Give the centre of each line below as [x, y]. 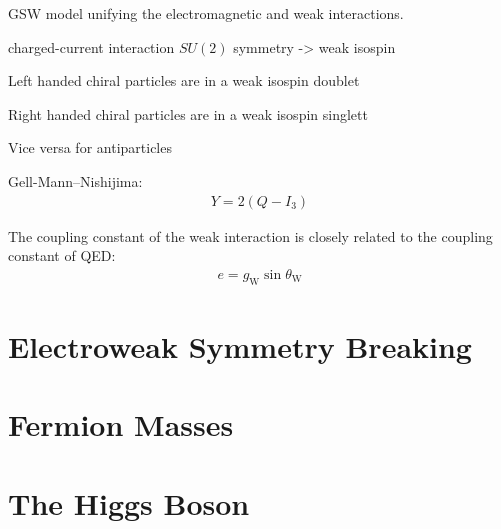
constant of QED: [62, 255]
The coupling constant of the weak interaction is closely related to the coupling [250, 235]
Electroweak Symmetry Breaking [240, 345]
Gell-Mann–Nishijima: [75, 180]
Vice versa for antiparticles [90, 147]
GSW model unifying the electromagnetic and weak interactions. [206, 13]
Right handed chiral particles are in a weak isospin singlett [188, 113]
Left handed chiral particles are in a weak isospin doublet [184, 80]
